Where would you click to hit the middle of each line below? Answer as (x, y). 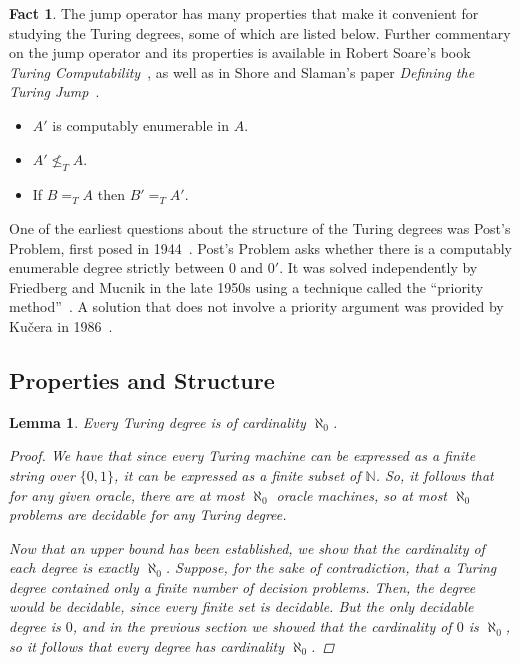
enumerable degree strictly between (117, 267)
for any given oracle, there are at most (127, 494)
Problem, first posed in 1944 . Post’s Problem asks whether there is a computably (260, 247)
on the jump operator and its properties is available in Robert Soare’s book (240, 52)
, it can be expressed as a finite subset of (237, 474)
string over (42, 474)
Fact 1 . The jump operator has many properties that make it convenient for (244, 13)
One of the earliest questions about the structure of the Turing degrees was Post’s (260, 227)
